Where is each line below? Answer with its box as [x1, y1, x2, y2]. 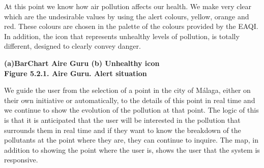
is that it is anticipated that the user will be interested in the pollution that [4, 114, 241, 125]
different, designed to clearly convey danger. [4, 41, 141, 51]
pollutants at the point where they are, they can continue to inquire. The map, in [4, 135, 258, 145]
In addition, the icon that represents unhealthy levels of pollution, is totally [4, 30, 240, 41]
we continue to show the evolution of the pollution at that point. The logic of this [4, 105, 259, 115]
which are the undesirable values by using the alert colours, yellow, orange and [4, 11, 249, 21]
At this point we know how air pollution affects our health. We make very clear [4, 1, 252, 11]
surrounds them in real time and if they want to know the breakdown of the [4, 124, 241, 135]
